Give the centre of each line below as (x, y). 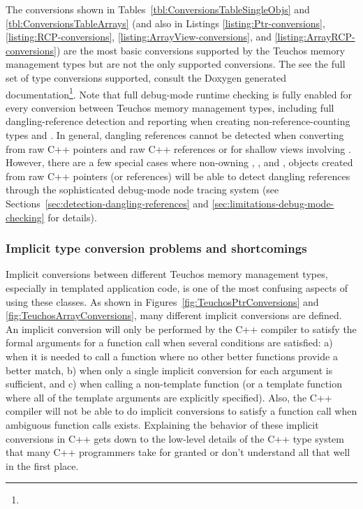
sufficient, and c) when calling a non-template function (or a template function (174, 384)
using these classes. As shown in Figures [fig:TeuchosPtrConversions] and (162, 301)
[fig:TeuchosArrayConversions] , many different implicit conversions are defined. (174, 315)
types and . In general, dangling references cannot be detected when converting (175, 135)
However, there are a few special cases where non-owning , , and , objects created (179, 162)
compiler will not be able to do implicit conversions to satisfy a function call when (181, 411)
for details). (72, 217)
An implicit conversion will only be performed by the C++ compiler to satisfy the (181, 329)
